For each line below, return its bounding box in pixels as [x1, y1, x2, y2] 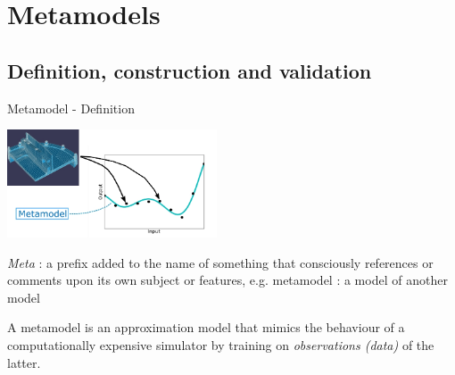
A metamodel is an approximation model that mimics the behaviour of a [7, 318, 405, 337]
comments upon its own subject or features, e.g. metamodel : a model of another [7, 271, 448, 289]
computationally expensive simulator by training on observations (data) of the [7, 336, 434, 354]
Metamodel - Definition [7, 98, 135, 117]
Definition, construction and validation [7, 56, 372, 84]
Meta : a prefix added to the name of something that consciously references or [7, 253, 434, 271]
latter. [7, 353, 41, 371]
